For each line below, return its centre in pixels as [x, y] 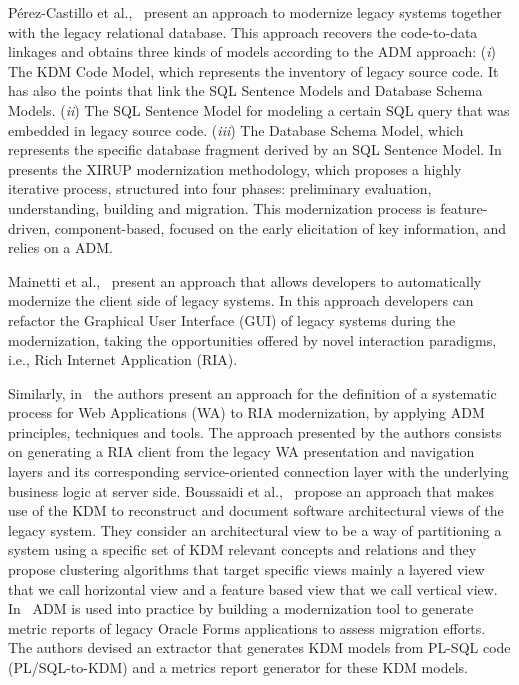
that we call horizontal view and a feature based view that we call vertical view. [253, 588]
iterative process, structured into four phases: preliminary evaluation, [220, 188]
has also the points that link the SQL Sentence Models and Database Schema [245, 90]
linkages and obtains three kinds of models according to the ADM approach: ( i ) [252, 51]
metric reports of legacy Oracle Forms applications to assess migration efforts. [247, 627]
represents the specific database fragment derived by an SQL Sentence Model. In [255, 149]
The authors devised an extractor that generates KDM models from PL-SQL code [259, 647]
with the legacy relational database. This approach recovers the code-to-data [243, 31]
